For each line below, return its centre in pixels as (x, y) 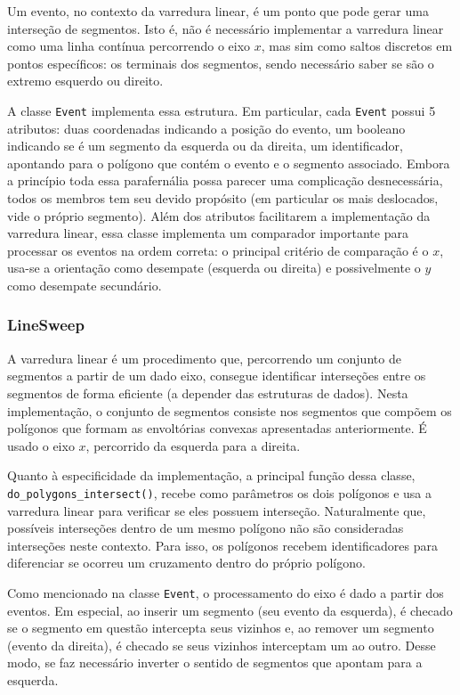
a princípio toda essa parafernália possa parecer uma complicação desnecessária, (225, 180)
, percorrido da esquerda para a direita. (193, 445)
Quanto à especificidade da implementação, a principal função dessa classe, (211, 475)
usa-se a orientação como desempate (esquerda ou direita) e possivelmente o (214, 268)
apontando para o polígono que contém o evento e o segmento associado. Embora (229, 163)
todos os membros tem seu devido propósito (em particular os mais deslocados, (223, 198)
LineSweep (46, 325)
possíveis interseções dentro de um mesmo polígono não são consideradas (206, 528)
